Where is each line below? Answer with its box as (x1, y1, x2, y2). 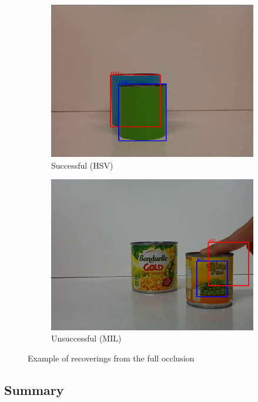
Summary (4, 380, 64, 398)
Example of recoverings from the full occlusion (28, 351, 195, 364)
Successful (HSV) (51, 159, 113, 171)
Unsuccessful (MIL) (51, 332, 122, 344)
